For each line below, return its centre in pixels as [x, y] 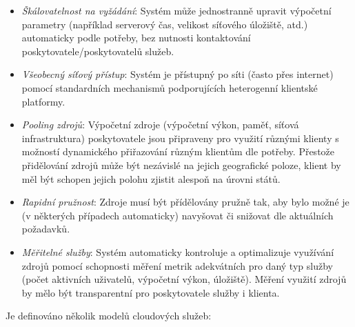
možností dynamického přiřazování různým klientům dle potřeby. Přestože [178, 151]
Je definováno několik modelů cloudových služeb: [109, 316]
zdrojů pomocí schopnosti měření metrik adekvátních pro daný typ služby [177, 265]
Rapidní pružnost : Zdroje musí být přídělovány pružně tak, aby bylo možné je [185, 202]
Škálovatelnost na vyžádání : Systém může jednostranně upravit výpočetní [176, 10]
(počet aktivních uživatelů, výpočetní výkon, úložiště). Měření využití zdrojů [184, 279]
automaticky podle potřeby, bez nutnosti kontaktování [136, 38]
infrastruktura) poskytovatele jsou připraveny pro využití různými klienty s [180, 138]
